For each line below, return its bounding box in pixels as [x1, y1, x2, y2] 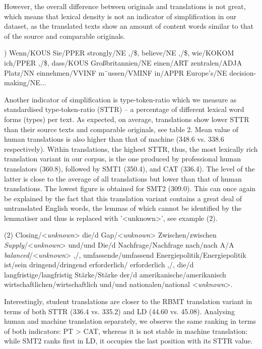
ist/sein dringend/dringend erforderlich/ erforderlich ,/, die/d [4, 259, 194, 270]
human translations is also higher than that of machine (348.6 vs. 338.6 [4, 134, 224, 144]
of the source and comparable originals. [4, 30, 125, 41]
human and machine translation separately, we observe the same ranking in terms [4, 316, 256, 326]
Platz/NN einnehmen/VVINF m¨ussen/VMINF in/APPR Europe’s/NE [4, 67, 227, 78]
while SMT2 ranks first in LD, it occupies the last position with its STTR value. [4, 335, 253, 346]
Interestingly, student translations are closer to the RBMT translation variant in [4, 296, 252, 307]
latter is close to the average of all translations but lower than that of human [4, 173, 242, 184]
